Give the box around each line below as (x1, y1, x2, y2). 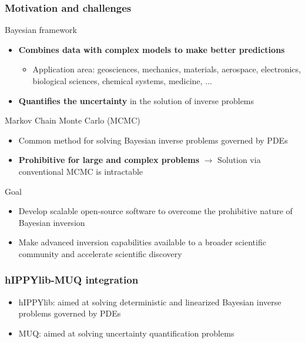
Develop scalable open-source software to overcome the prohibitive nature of (18, 205, 293, 217)
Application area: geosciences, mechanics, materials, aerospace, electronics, (32, 63, 301, 75)
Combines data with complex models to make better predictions (18, 43, 285, 55)
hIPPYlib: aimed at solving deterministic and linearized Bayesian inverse (18, 295, 281, 308)
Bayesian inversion (18, 216, 85, 228)
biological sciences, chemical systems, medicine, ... (32, 75, 212, 86)
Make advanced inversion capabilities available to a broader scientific (18, 236, 266, 248)
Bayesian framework (5, 24, 77, 36)
